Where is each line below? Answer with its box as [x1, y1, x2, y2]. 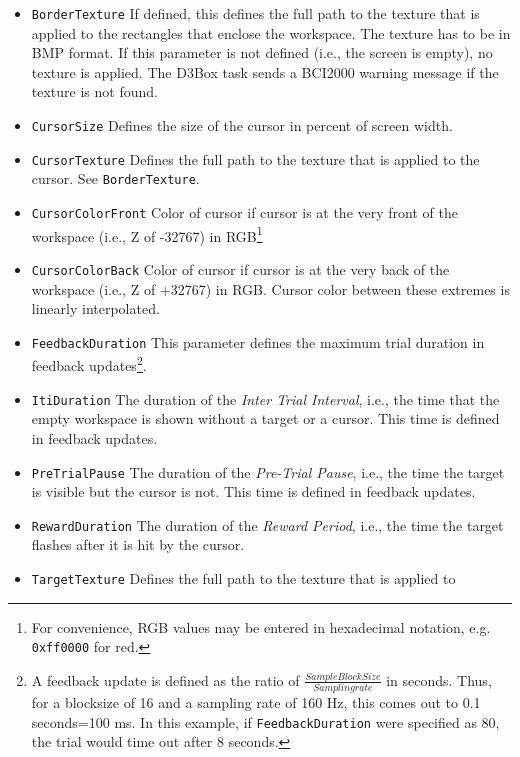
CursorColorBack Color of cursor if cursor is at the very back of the [31, 258, 450, 279]
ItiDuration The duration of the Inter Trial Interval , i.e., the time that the [31, 388, 500, 409]
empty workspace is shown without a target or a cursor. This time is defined [31, 408, 500, 429]
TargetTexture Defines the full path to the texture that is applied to [31, 568, 456, 588]
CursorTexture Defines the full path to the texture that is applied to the [31, 148, 480, 169]
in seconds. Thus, [386, 669, 492, 690]
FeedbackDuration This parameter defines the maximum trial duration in [31, 331, 485, 352]
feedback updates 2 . [31, 352, 147, 376]
